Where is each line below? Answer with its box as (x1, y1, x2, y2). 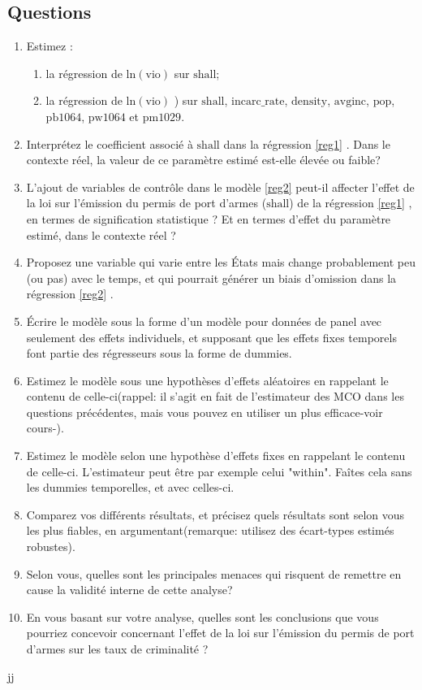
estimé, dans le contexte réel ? (26, 226, 176, 243)
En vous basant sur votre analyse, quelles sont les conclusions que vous (26, 608, 379, 625)
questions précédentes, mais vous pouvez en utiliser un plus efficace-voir (26, 403, 383, 420)
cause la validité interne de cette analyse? (26, 581, 233, 598)
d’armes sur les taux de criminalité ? (26, 640, 209, 657)
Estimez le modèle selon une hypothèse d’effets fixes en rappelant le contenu (26, 447, 406, 464)
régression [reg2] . (26, 285, 114, 302)
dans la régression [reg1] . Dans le (223, 135, 390, 152)
